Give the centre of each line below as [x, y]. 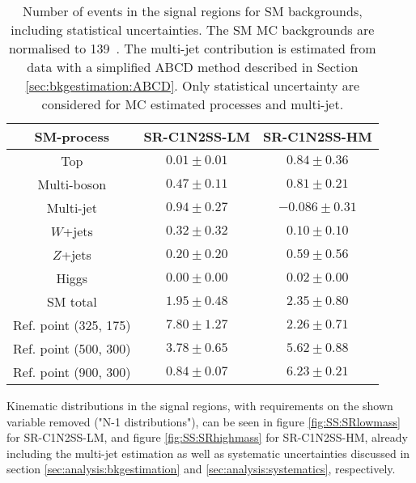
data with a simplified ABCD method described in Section [193, 67]
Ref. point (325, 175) [72, 325]
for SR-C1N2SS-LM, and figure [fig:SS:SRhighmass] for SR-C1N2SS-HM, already [207, 437]
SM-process [72, 136]
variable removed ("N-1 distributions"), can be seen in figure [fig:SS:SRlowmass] [204, 421]
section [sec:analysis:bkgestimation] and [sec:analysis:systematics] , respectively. [201, 469]
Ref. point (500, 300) [72, 348]
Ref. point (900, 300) [72, 372]
